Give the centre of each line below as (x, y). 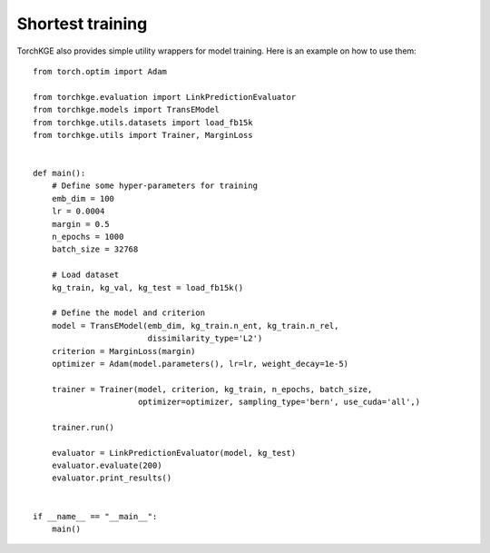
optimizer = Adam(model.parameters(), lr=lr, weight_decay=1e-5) (200, 364)
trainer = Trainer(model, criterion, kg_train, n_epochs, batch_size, (212, 389)
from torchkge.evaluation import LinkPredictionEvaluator (165, 97)
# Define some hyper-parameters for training (155, 186)
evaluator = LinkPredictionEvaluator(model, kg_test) (174, 453)
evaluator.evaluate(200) (107, 466)
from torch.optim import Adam (100, 71)
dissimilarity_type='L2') (205, 339)
